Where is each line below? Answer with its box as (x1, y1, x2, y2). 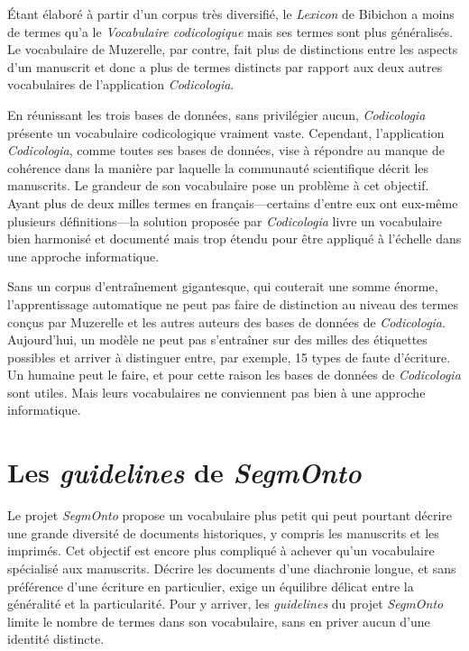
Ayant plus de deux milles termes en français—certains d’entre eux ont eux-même (7, 193, 458, 212)
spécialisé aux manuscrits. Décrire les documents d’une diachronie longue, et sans (7, 558, 456, 577)
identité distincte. (7, 629, 105, 648)
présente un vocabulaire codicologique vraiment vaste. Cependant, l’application (7, 123, 445, 142)
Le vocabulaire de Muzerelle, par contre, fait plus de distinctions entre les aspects (7, 40, 458, 59)
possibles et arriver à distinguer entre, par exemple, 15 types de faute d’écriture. (7, 347, 451, 366)
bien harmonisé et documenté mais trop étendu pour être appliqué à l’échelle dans (7, 229, 462, 248)
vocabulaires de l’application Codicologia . (7, 75, 234, 94)
